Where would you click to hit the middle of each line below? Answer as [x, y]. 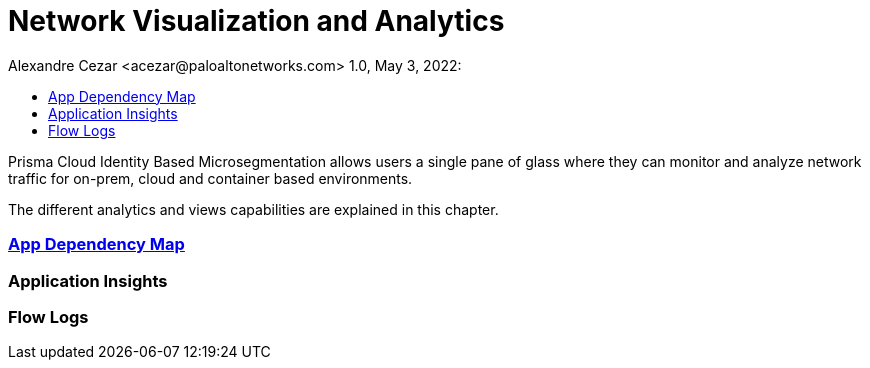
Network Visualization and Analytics [256, 21]
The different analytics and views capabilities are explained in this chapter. [253, 209]
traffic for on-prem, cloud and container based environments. [210, 178]
